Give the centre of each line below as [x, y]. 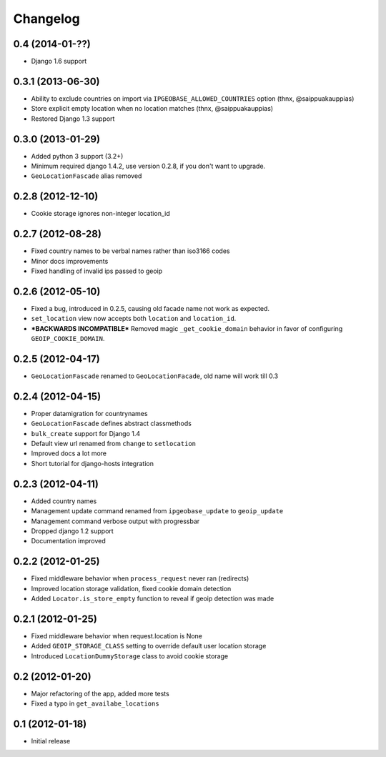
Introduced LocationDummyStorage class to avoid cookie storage [130, 656]
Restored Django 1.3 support [73, 119]
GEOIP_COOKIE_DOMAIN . [68, 339]
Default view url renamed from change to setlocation [114, 444]
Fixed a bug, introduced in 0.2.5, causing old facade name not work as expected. [150, 308]
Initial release [51, 741]
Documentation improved [69, 541]
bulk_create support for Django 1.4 [86, 433]
